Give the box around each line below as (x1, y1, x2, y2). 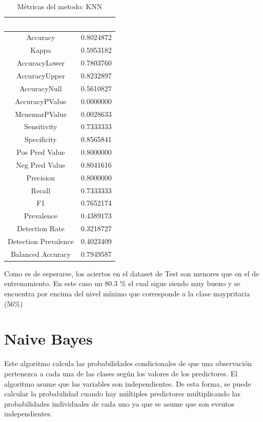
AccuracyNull (19, 83, 62, 93)
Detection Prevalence (8, 235, 74, 246)
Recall (31, 185, 51, 195)
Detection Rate (17, 223, 65, 234)
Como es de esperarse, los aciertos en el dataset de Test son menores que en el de (4, 268, 259, 278)
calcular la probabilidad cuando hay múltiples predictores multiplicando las (4, 388, 240, 399)
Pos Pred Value (16, 147, 65, 157)
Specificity (25, 134, 57, 145)
